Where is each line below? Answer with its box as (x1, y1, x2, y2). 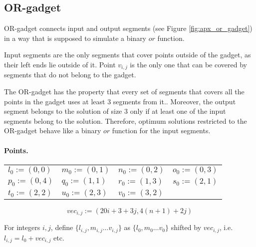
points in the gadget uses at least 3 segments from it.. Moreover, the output (4, 96, 236, 106)
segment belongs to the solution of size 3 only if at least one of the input (4, 106, 226, 116)
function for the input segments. (112, 125, 211, 136)
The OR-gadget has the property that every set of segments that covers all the (4, 86, 245, 97)
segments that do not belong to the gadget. (4, 69, 136, 80)
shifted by (171, 222, 202, 233)
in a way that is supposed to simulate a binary (4, 32, 147, 43)
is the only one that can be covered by (130, 59, 247, 69)
